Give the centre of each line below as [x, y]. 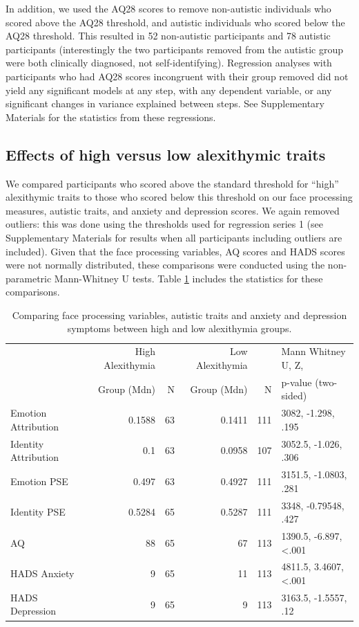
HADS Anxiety [42, 573]
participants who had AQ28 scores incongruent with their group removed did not [177, 76]
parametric [29, 278]
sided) [294, 396]
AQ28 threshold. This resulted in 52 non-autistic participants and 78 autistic [168, 36]
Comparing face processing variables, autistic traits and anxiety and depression [179, 315]
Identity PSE [38, 512]
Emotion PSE [39, 481]
